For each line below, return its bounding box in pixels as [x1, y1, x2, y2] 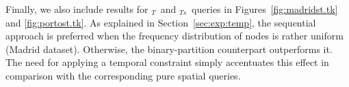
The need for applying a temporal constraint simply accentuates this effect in [5, 55, 329, 69]
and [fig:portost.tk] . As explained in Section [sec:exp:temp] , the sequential [5, 15, 316, 29]
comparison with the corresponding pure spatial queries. [5, 68, 241, 82]
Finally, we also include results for [5, 2, 148, 16]
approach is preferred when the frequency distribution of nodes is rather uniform [5, 29, 344, 43]
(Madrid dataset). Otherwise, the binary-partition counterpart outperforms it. [5, 41, 333, 56]
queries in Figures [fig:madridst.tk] [192, 2, 338, 16]
